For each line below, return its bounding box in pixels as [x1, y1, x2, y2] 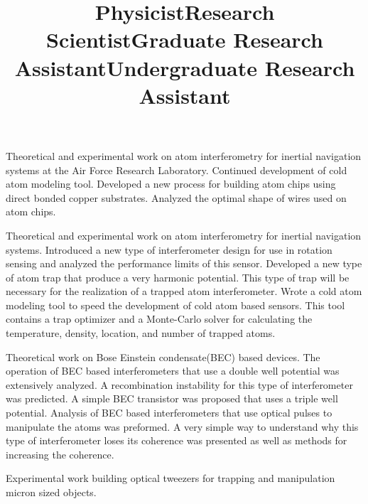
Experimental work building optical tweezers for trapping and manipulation [6, 471, 335, 486]
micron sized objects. [6, 485, 97, 499]
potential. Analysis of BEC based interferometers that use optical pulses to [6, 405, 332, 420]
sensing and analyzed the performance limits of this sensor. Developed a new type [6, 256, 362, 271]
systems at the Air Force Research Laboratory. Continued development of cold [6, 162, 347, 177]
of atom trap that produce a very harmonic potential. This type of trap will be [6, 269, 350, 284]
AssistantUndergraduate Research [14, 53, 355, 82]
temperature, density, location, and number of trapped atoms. [6, 326, 276, 341]
